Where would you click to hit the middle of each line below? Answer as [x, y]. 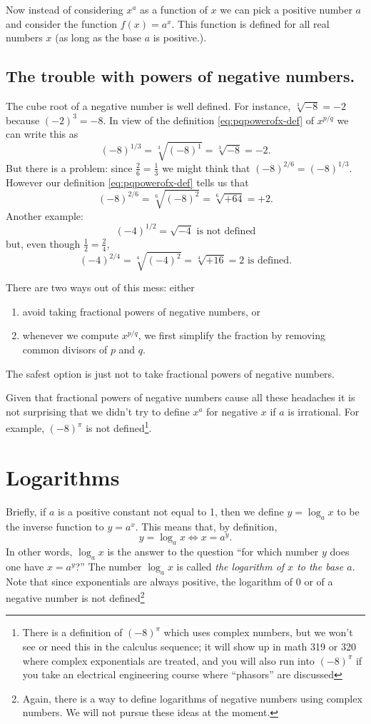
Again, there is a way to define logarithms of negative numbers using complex [192, 698]
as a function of [174, 9]
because [23, 120]
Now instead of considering [65, 9]
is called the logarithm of [230, 566]
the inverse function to [55, 526]
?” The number [108, 566]
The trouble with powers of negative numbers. [181, 76]
